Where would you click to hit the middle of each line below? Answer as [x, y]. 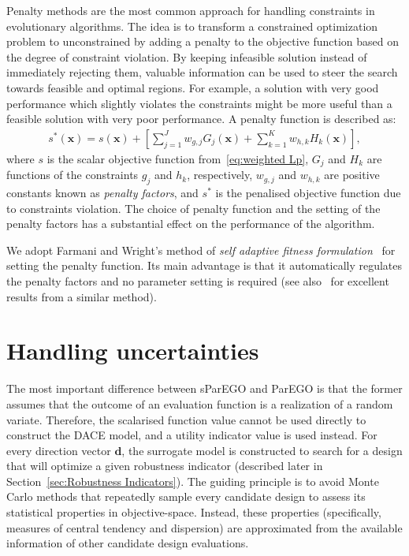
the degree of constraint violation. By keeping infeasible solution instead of [187, 56]
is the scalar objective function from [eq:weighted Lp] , [178, 158]
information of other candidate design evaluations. [128, 543]
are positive [352, 175]
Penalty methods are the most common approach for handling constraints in [191, 10]
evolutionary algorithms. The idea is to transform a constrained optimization [192, 26]
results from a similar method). [82, 296]
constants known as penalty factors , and [102, 193]
